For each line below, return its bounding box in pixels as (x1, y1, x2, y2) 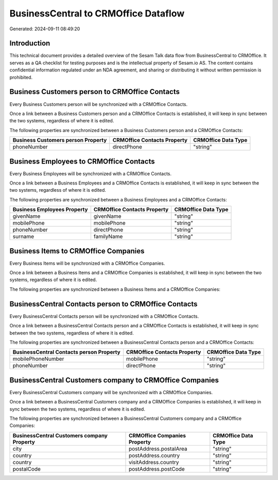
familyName (93, 233, 123, 240)
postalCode (12, 465, 41, 472)
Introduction (9, 39, 50, 48)
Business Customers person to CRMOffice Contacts (9, 87, 180, 96)
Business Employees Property (12, 206, 88, 213)
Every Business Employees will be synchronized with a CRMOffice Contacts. (9, 170, 172, 177)
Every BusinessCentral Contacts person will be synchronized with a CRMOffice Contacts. (9, 313, 199, 319)
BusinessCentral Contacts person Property (12, 348, 120, 356)
